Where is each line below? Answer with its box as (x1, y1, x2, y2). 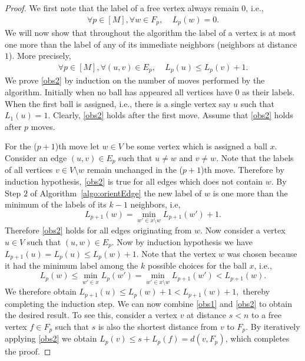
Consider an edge (5, 151, 67, 163)
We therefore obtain (5, 285, 77, 298)
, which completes (225, 332, 290, 345)
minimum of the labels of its (5, 198, 107, 210)
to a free (251, 309, 281, 321)
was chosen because (227, 248, 297, 259)
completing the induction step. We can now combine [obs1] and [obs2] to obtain (5, 297, 292, 309)
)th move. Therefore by (201, 163, 284, 176)
